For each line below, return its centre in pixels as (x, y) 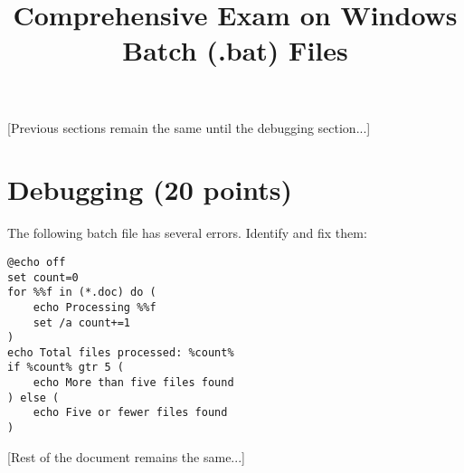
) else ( (33, 397)
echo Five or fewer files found (130, 413)
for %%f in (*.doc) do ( (82, 293)
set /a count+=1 (82, 322)
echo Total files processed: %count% (121, 352)
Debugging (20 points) (150, 189)
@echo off (37, 262)
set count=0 (43, 277)
